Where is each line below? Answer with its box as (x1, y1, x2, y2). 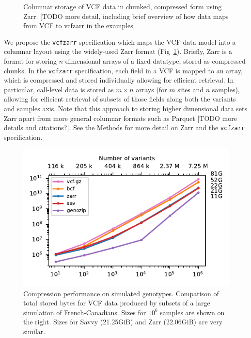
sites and (177, 84, 204, 94)
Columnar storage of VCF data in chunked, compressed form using (23, 1, 222, 11)
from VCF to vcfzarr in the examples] (23, 20, 135, 31)
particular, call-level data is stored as (4, 84, 114, 94)
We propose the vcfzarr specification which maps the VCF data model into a (4, 36, 236, 47)
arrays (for (136, 84, 167, 94)
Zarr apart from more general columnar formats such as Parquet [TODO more (4, 113, 237, 123)
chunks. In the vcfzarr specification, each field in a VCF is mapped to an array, (4, 65, 243, 75)
